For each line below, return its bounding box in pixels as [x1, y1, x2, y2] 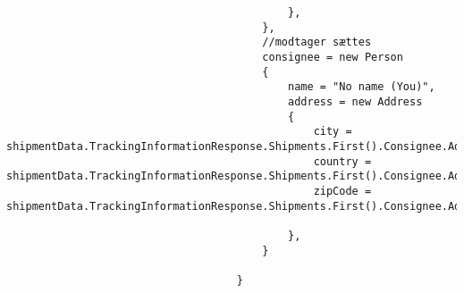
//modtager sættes [262, 36, 372, 49]
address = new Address [288, 95, 423, 108]
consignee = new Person [262, 50, 403, 63]
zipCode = [313, 184, 372, 197]
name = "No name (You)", [288, 80, 435, 94]
